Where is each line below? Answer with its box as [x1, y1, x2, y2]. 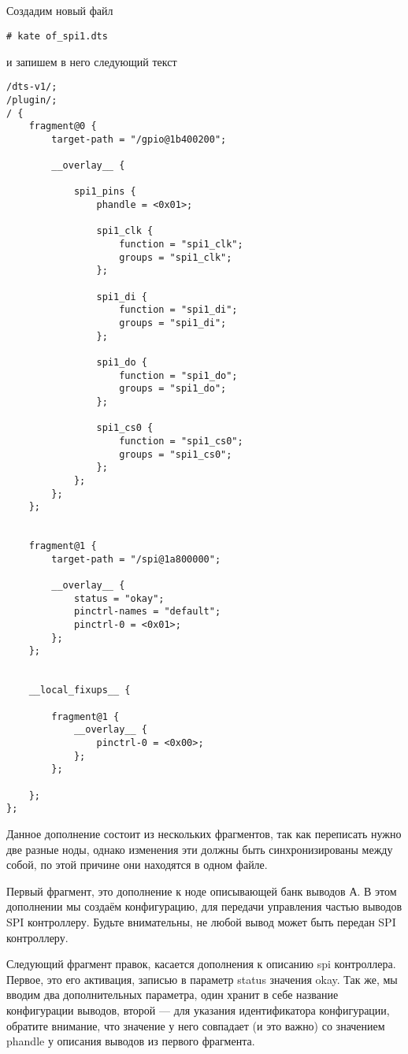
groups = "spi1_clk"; [119, 251, 232, 263]
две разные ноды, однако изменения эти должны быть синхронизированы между [6, 841, 393, 857]
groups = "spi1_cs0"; [119, 448, 232, 460]
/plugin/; [6, 94, 57, 106]
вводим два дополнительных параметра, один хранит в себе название [6, 986, 339, 1003]
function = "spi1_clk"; [119, 239, 243, 251]
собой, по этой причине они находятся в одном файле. [6, 856, 268, 873]
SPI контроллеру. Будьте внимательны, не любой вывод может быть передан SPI [6, 913, 396, 930]
